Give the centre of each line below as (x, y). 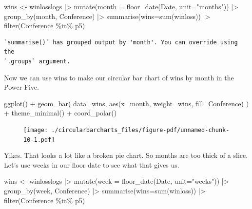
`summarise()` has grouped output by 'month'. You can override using (121, 42)
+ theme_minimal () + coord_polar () (60, 113)
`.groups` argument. (37, 61)
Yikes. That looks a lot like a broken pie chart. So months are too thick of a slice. (126, 155)
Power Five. (21, 87)
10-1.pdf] (39, 140)
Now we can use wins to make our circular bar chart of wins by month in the (119, 77)
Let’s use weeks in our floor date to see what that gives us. (92, 164)
